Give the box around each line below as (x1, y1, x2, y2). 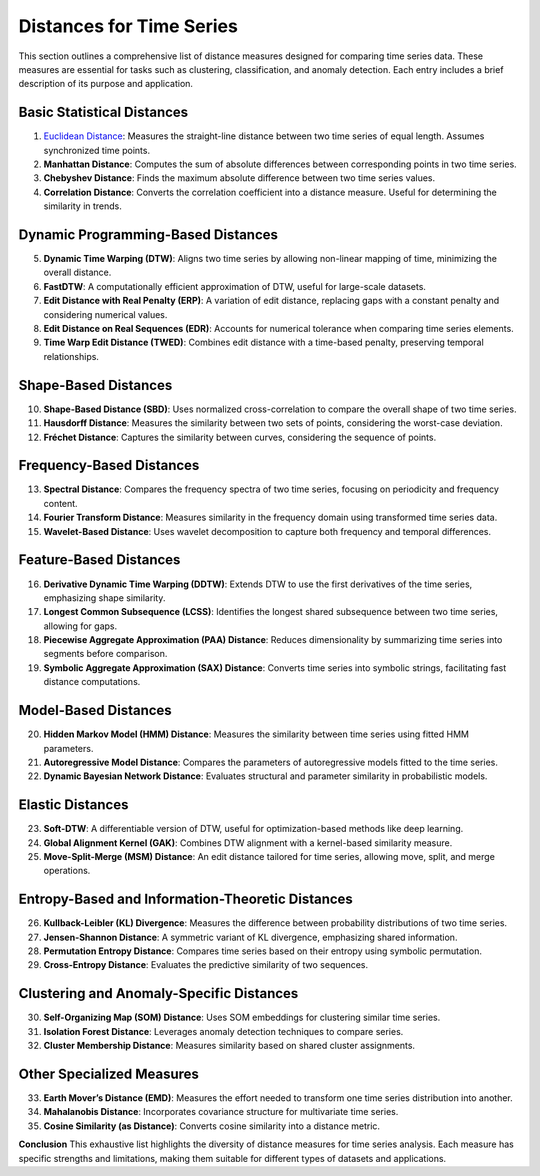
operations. (43, 865, 91, 877)
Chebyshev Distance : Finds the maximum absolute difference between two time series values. (43, 172, 435, 184)
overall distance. (43, 266, 112, 279)
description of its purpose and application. (18, 78, 194, 90)
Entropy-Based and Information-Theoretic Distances (18, 891, 354, 908)
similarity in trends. (43, 200, 122, 212)
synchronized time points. (43, 144, 150, 156)
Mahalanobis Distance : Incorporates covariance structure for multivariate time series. (43, 1106, 399, 1118)
